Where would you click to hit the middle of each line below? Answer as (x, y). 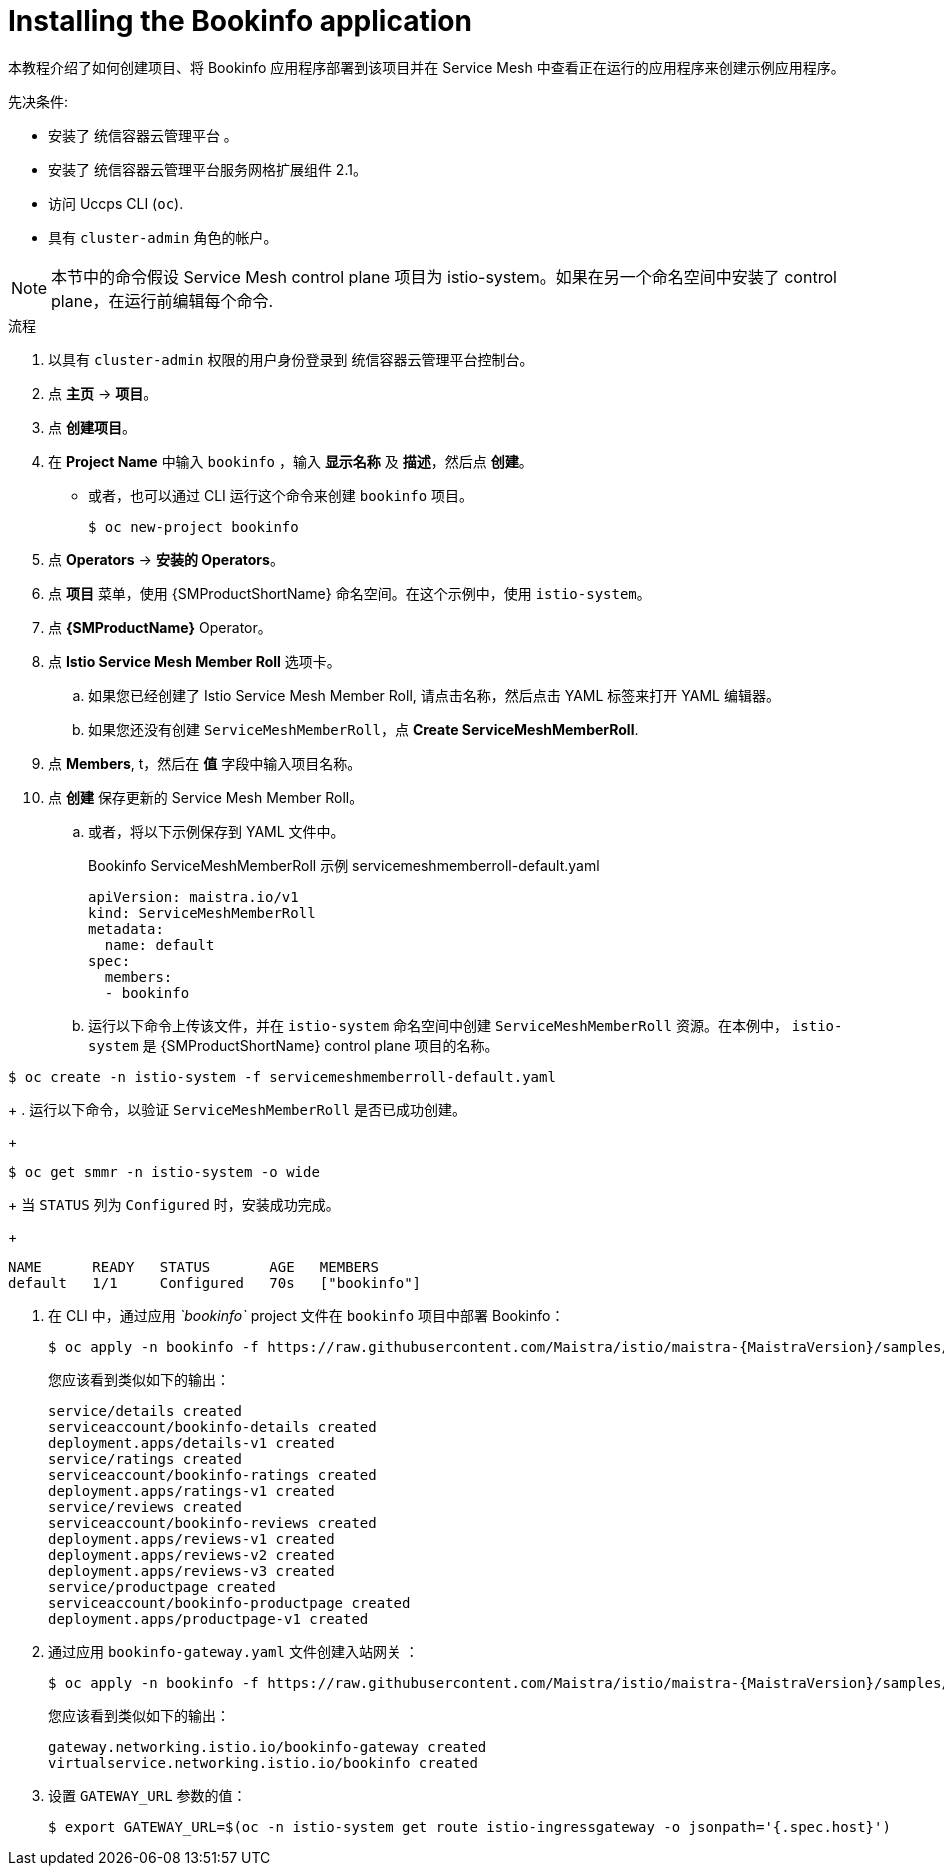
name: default (159, 944)
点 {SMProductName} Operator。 (160, 627)
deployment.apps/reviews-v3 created (191, 1570)
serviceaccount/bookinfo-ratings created (212, 1474)
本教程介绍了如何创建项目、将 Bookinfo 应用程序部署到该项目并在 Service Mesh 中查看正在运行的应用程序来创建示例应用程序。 (426, 67)
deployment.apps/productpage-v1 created (208, 1618)
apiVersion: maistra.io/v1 (193, 896)
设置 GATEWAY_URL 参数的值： (147, 1795)
